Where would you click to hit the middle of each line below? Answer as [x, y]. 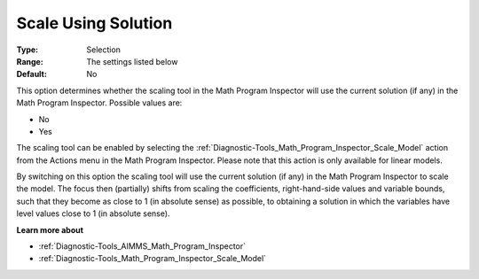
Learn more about [50, 229]
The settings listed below [132, 61]
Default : [32, 74]
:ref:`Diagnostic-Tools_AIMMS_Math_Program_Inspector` [142, 246]
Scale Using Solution [94, 23]
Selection [104, 50]
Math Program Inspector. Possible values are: [99, 103]
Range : [30, 61]
